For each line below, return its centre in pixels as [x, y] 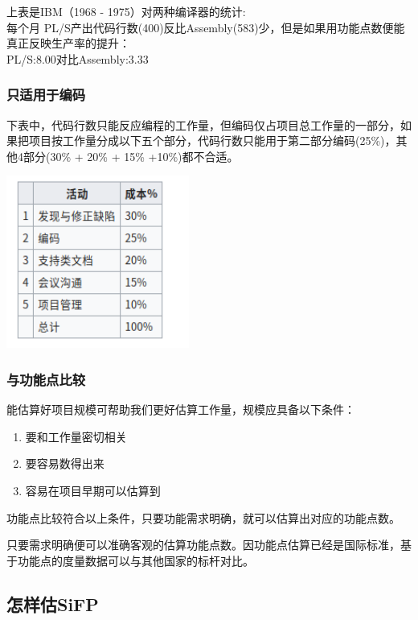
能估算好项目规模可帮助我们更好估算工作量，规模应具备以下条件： [181, 409]
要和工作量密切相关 [76, 436]
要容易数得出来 [65, 463]
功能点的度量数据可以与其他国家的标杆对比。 [135, 560]
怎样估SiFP [53, 603]
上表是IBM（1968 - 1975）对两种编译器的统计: [126, 11]
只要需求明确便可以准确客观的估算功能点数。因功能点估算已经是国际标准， [203, 545]
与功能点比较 [46, 379]
